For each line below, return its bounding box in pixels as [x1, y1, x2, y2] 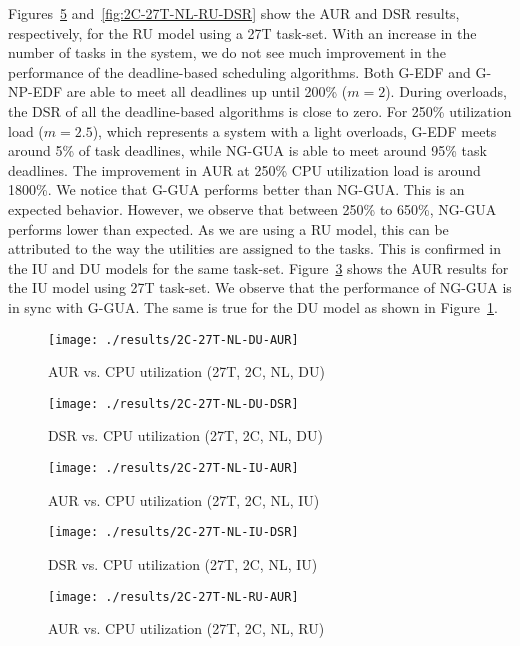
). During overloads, [385, 81, 507, 102]
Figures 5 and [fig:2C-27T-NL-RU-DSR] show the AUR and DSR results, [8, 3, 460, 23]
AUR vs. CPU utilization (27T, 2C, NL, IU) [48, 489, 320, 510]
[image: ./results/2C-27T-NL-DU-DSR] [48, 396, 299, 411]
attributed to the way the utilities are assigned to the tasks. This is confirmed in [8, 238, 501, 259]
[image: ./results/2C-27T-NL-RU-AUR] [48, 589, 299, 604]
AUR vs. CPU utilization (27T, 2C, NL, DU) [48, 361, 325, 382]
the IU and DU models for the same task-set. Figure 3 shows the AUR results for [8, 257, 509, 278]
